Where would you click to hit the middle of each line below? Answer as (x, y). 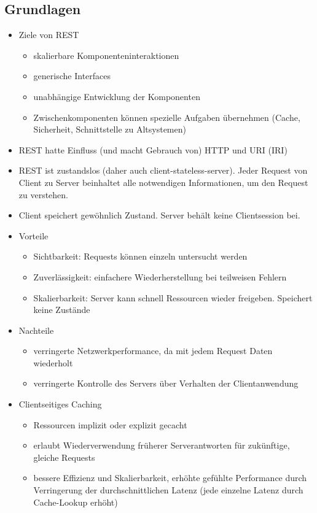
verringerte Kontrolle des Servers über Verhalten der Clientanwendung (166, 383)
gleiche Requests (64, 457)
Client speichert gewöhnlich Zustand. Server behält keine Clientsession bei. (159, 215)
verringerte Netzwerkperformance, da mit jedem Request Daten (153, 351)
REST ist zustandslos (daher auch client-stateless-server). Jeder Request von (163, 170)
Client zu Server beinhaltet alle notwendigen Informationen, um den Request (163, 182)
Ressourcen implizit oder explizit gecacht (110, 424)
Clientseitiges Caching (60, 404)
